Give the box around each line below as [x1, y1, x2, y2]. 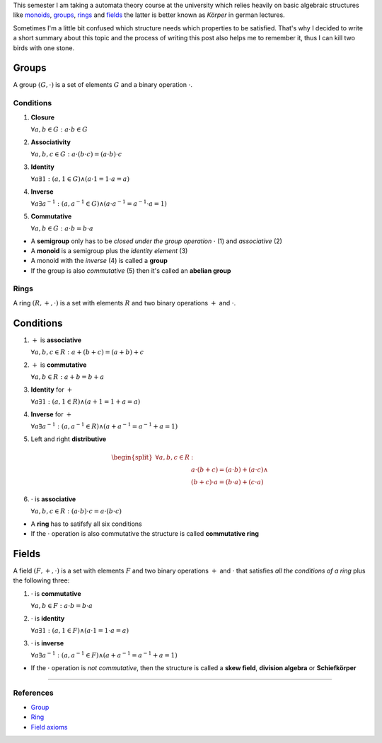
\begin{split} [111, 453, 154, 461]
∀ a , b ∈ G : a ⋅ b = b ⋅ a [30, 224, 93, 233]
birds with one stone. [13, 43, 75, 52]
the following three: [13, 576, 70, 585]
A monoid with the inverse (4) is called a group [30, 257, 168, 265]
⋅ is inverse [30, 638, 64, 647]
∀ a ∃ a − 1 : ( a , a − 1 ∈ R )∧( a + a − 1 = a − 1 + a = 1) [30, 421, 178, 431]
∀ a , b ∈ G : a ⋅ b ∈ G [30, 126, 88, 134]
